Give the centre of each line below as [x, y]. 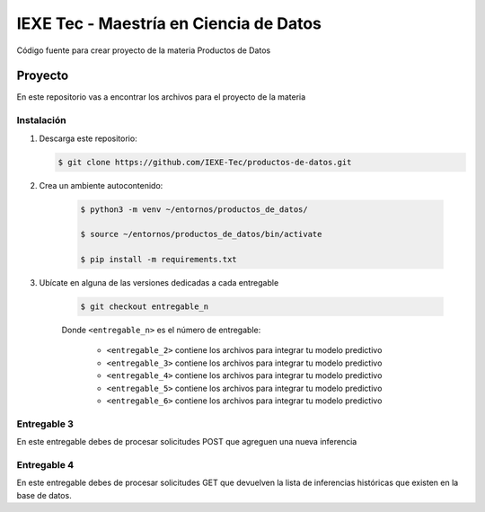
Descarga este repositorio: [88, 138]
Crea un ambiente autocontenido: [101, 185]
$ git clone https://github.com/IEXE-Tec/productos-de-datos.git [205, 162]
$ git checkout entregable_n [145, 307]
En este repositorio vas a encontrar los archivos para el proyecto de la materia [161, 97]
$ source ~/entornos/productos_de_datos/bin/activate [201, 234]
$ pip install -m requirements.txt [159, 260]
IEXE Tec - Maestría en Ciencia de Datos [169, 23]
